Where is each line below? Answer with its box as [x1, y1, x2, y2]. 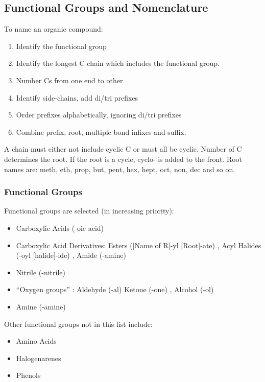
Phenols [16, 370, 41, 380]
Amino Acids [16, 336, 57, 346]
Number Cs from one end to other [16, 75, 123, 85]
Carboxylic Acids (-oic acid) [16, 222, 104, 233]
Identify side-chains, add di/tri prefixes [16, 92, 138, 103]
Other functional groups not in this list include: [4, 318, 153, 329]
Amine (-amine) [16, 301, 66, 312]
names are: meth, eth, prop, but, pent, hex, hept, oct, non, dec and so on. [4, 163, 235, 174]
